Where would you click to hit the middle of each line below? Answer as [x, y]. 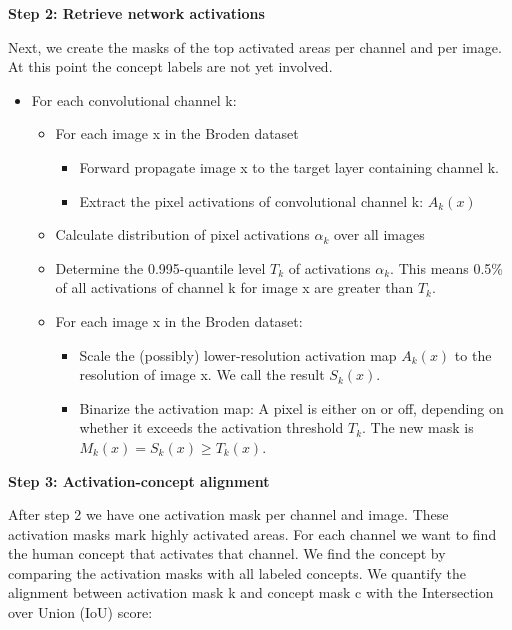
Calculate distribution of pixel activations [182, 234]
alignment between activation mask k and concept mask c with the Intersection [251, 592]
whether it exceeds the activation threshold [211, 427]
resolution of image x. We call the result [202, 374]
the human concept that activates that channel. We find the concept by [227, 553]
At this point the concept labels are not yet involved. [170, 66]
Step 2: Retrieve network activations [136, 13]
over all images [379, 234]
